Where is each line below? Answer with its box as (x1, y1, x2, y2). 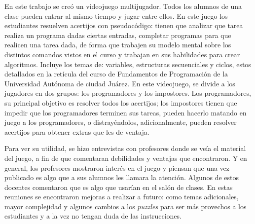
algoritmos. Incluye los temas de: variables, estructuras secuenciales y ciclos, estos (4, 59, 251, 69)
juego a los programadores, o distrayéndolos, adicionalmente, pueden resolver (4, 117, 237, 127)
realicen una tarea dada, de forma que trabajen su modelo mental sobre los (4, 39, 231, 50)
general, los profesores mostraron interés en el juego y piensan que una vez (4, 162, 230, 173)
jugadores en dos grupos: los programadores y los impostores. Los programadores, (4, 88, 251, 98)
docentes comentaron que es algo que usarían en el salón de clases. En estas (4, 182, 233, 192)
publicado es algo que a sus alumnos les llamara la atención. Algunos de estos (4, 172, 239, 183)
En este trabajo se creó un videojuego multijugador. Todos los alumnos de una (4, 1, 242, 11)
